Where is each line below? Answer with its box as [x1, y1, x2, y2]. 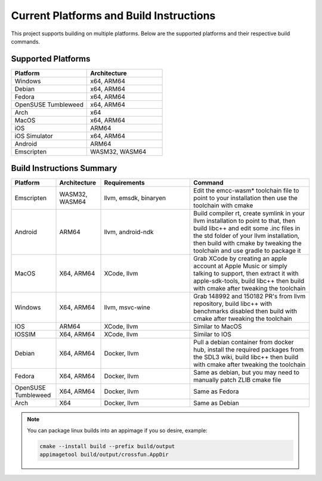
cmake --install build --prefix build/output [39, 443, 175, 449]
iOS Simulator [14, 131, 53, 140]
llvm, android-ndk [104, 228, 154, 236]
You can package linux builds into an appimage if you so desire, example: [27, 427, 208, 434]
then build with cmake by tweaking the [193, 239, 302, 247]
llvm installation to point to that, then [193, 217, 296, 225]
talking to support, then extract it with [193, 269, 299, 278]
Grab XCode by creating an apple [193, 255, 287, 263]
